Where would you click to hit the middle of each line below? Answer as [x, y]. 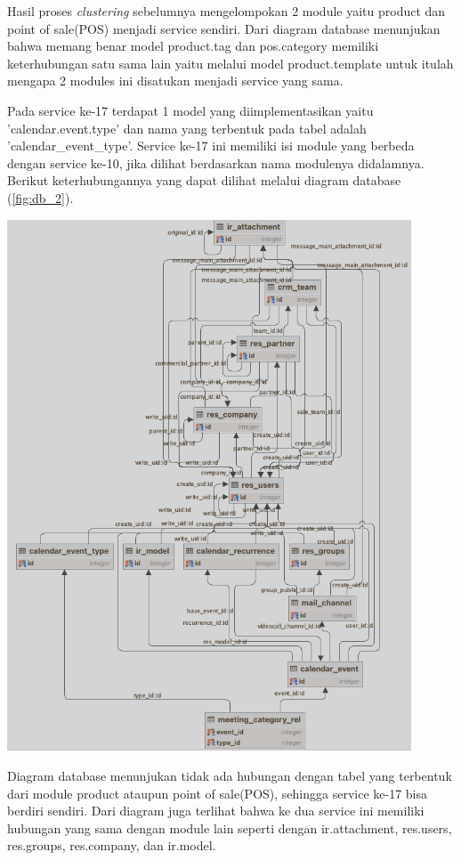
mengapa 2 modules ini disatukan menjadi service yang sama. [175, 81]
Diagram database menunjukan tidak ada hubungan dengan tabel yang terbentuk [230, 775]
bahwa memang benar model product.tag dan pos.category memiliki [193, 46]
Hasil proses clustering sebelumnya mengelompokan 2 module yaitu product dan [226, 11]
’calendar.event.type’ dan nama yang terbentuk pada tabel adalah [187, 128]
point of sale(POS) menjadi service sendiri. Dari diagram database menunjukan [224, 28]
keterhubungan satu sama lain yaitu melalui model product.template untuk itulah [230, 63]
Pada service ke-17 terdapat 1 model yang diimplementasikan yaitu [190, 110]
